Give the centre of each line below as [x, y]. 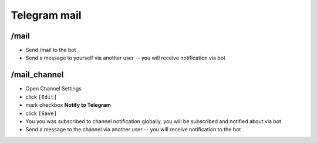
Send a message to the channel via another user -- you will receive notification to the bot [133, 130]
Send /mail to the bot [51, 50]
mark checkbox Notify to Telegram [68, 105]
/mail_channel [37, 75]
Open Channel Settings [53, 89]
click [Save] [41, 113]
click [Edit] [41, 97]
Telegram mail [46, 15]
